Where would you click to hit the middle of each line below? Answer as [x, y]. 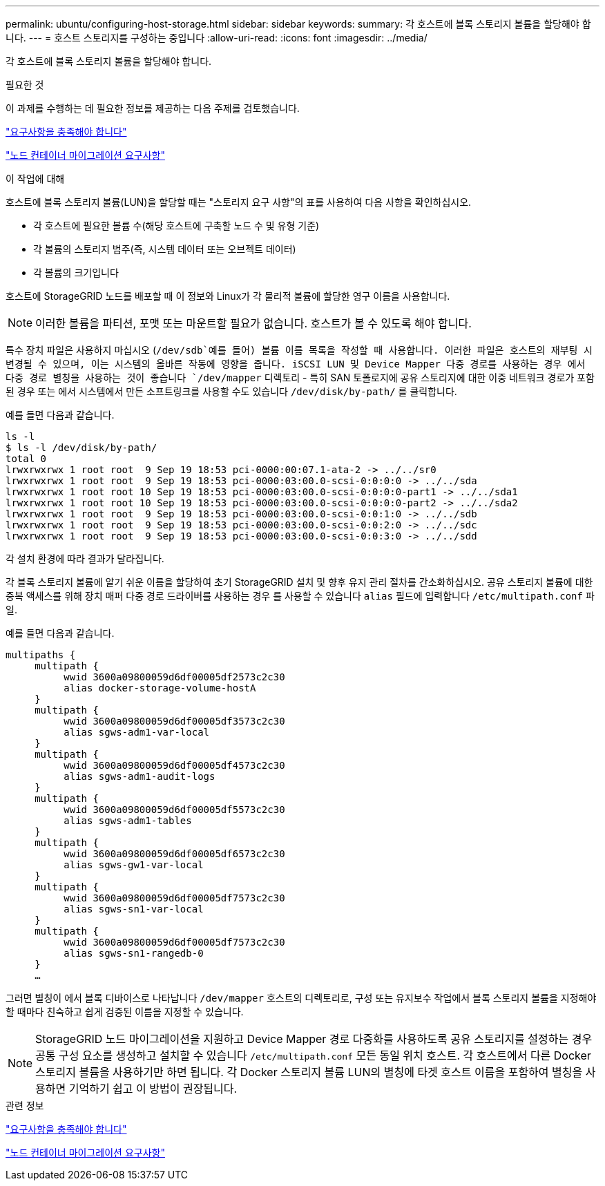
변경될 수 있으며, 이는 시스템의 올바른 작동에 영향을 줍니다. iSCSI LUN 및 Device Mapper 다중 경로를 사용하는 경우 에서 [296, 364]
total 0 [26, 459]
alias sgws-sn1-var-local [134, 909]
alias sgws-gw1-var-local [134, 865]
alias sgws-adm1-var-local [137, 732]
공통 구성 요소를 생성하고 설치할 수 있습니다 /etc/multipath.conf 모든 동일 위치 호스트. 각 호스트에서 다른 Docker [313, 1055]
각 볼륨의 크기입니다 [76, 272]
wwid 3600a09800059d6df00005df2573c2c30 [174, 677]
